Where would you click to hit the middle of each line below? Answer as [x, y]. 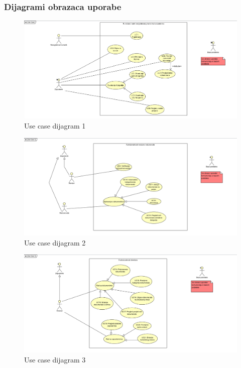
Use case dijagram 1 [55, 126]
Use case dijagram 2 [55, 242]
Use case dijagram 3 [55, 360]
